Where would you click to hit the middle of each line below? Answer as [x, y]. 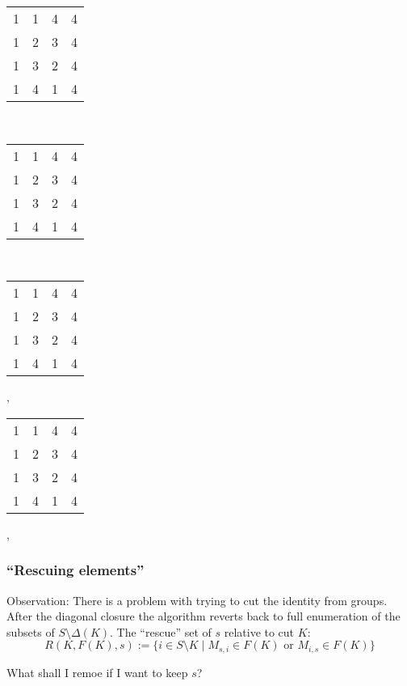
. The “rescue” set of [161, 631]
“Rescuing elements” [76, 570]
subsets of [31, 631]
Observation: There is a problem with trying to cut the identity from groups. [197, 600]
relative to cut [259, 631]
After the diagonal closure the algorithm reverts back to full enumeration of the [203, 616]
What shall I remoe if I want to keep [97, 672]
